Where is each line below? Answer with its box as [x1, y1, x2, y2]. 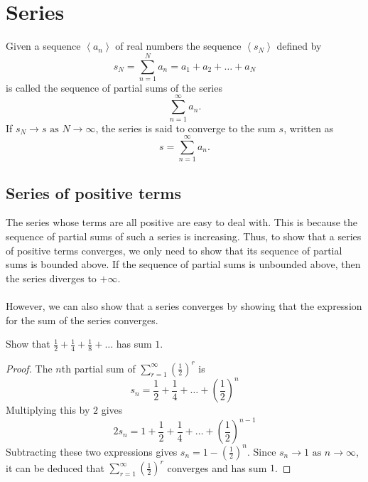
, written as [283, 120, 334, 135]
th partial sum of [61, 360, 136, 375]
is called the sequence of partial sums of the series [6, 80, 222, 95]
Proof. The [6, 360, 53, 375]
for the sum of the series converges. [6, 312, 158, 327]
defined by [276, 38, 322, 53]
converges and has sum [167, 460, 267, 475]
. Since [247, 444, 276, 459]
